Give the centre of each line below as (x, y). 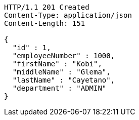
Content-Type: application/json (68, 15)
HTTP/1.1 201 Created (47, 7)
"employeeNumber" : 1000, (64, 56)
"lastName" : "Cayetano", (64, 80)
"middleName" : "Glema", (61, 72)
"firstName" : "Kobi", (57, 64)
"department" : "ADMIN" (59, 88)
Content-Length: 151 (45, 23)
